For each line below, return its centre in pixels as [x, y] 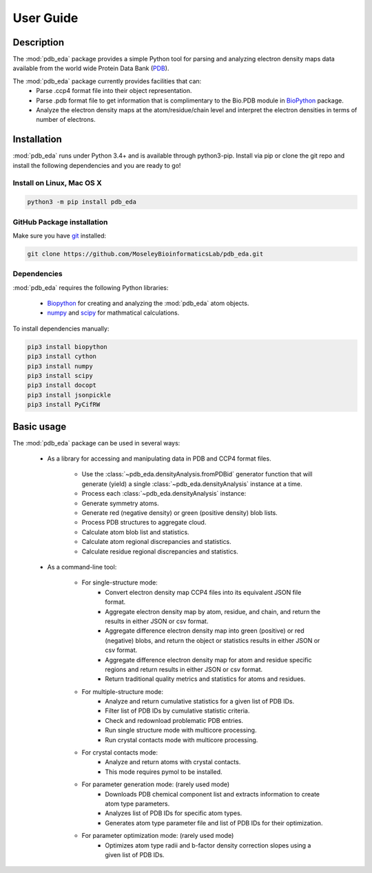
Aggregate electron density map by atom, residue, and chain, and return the [213, 611]
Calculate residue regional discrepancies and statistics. [160, 551]
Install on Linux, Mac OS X [58, 183]
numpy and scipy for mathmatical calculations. [113, 313]
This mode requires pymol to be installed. [164, 772]
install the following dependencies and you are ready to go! [97, 165]
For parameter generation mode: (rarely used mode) [156, 784]
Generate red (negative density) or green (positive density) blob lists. [180, 513]
